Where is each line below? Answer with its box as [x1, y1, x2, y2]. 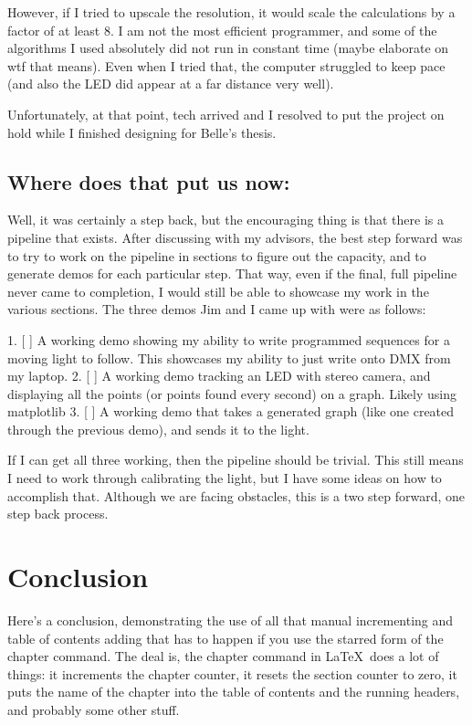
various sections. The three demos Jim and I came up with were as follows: [7, 299, 426, 319]
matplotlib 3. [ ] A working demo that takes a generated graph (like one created [7, 402, 455, 421]
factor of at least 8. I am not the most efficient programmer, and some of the [7, 20, 437, 39]
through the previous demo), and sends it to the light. [7, 419, 309, 438]
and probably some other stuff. [7, 699, 180, 719]
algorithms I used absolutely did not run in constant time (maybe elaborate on [7, 38, 449, 58]
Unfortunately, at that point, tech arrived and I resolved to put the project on [7, 104, 445, 123]
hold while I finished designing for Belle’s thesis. [7, 122, 277, 142]
